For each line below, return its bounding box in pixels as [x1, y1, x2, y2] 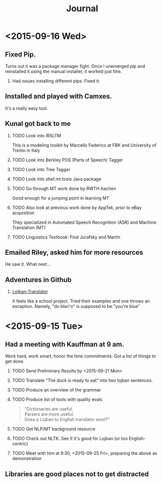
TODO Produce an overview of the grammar [12, 387, 101, 393]
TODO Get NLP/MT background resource [12, 426, 95, 432]
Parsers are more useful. [24, 411, 74, 417]
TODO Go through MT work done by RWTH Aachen [12, 185, 116, 191]
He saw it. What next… [5, 261, 51, 267]
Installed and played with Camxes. [5, 92, 113, 101]
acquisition [12, 210, 35, 215]
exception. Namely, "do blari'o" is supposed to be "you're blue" [12, 303, 140, 309]
